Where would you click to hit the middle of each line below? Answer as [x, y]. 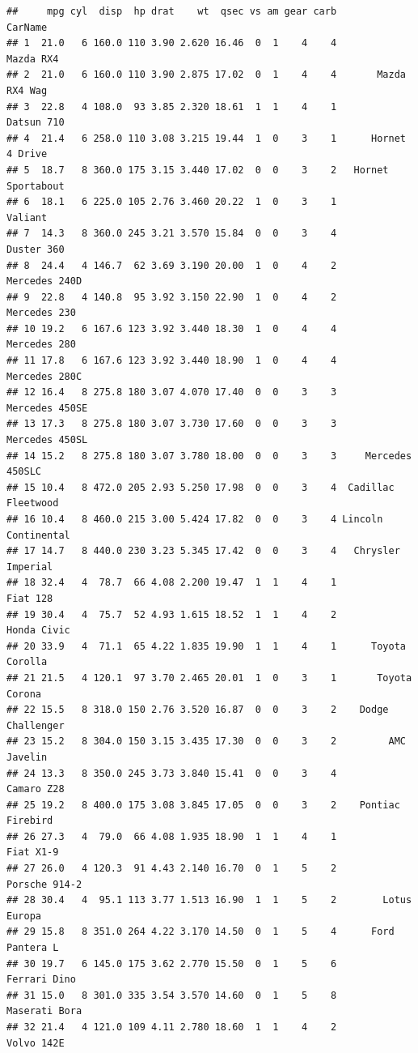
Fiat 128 [30, 598]
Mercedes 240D [44, 281]
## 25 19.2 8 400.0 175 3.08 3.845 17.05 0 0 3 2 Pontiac [203, 805]
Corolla [27, 662]
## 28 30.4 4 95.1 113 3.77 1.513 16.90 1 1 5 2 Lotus [209, 900]
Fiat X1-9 [33, 853]
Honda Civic [38, 631]
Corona [24, 694]
